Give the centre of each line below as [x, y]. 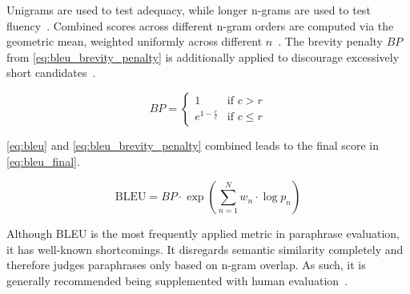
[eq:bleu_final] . [43, 161]
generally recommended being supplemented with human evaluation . [177, 280]
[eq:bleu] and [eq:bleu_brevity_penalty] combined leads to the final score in [193, 145]
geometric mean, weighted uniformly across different [135, 41]
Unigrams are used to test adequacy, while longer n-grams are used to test [189, 10]
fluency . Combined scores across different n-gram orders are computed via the [200, 25]
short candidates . [51, 72]
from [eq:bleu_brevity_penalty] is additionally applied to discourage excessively [203, 56]
